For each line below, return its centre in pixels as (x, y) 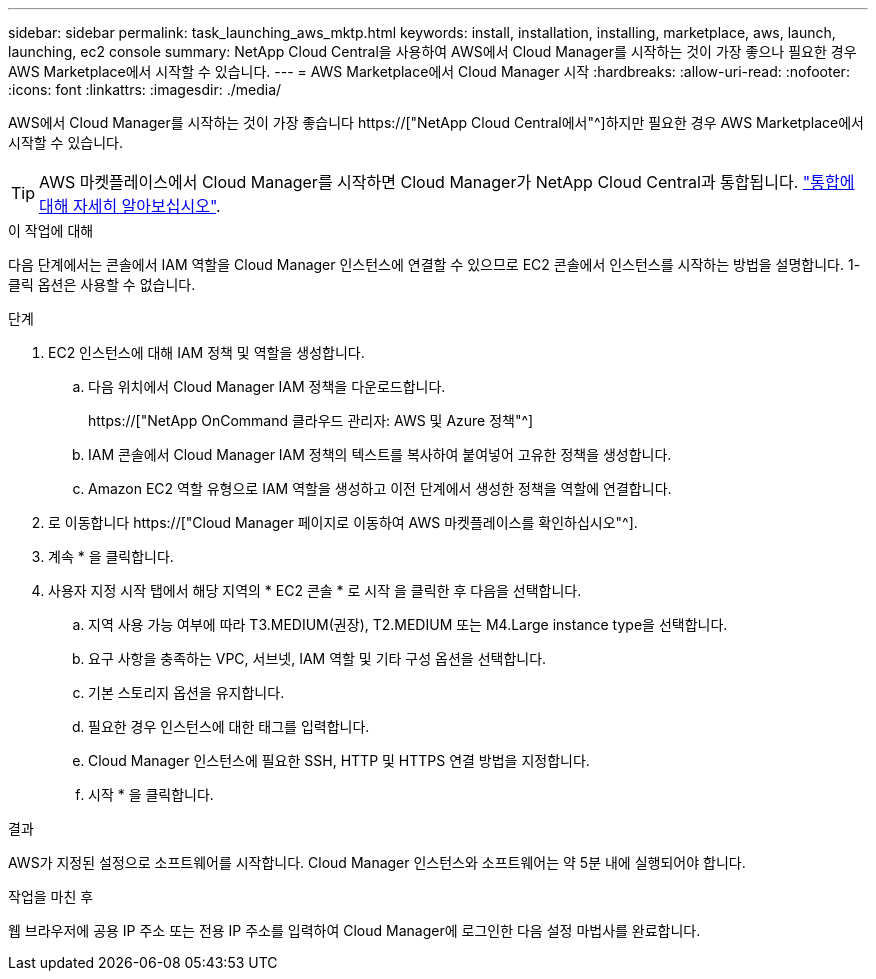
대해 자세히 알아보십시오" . (130, 206)
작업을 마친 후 (51, 896)
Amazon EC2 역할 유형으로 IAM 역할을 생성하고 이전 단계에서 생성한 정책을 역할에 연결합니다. (380, 488)
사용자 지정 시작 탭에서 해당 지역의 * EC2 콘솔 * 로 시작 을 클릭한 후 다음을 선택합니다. (315, 590)
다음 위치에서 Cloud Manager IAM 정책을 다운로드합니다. (267, 386)
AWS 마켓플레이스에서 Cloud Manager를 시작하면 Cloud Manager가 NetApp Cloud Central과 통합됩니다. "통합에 (447, 182)
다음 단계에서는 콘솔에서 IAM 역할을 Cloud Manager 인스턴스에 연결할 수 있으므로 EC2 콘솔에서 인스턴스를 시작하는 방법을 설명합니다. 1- (434, 264)
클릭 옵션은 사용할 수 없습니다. (102, 284)
